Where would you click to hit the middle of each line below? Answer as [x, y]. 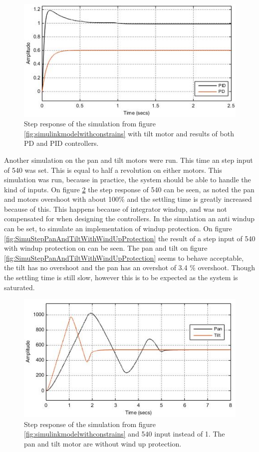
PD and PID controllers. [61, 143]
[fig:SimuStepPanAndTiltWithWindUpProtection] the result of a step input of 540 [130, 238]
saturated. [19, 287]
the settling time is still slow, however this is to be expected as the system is [121, 277]
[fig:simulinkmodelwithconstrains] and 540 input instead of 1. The [125, 434]
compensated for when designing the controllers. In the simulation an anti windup [129, 219]
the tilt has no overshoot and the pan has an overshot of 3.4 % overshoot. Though [129, 267]
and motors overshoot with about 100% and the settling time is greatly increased [128, 199]
